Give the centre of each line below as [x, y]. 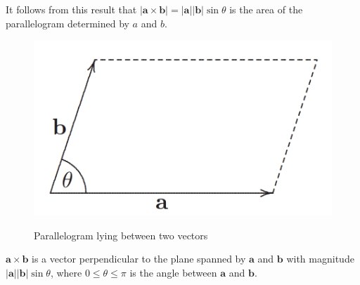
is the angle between [173, 273]
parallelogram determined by [67, 23]
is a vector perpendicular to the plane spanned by [139, 259]
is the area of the [266, 9]
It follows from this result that [71, 9]
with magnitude [320, 259]
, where [66, 273]
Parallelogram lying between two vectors [121, 235]
